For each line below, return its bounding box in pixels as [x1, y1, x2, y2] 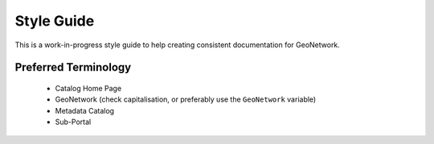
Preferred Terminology [14, 61, 132, 74]
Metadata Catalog [55, 106, 115, 115]
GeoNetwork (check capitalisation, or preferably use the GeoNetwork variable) [55, 94, 317, 104]
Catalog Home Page [55, 83, 122, 93]
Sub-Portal [55, 117, 92, 127]
